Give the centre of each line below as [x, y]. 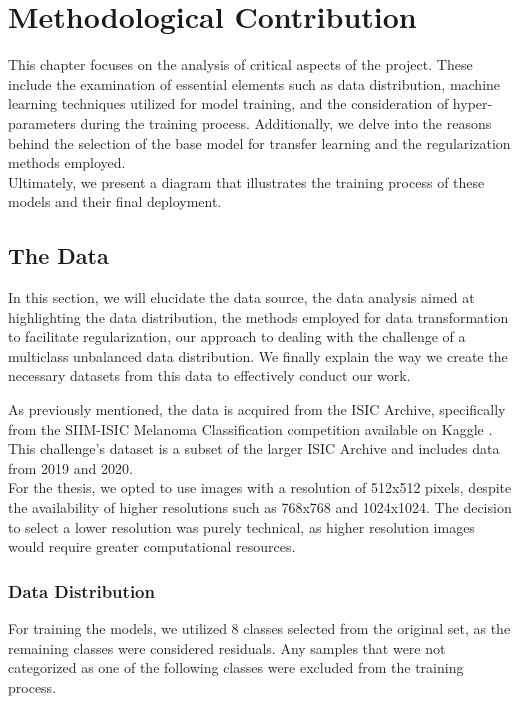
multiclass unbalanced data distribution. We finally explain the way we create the [258, 355]
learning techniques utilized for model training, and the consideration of [228, 103]
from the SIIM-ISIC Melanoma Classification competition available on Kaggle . [250, 428]
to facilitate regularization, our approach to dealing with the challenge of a [237, 336]
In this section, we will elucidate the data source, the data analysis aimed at [241, 297]
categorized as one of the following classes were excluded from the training [236, 667]
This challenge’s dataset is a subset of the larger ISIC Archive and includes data [254, 448]
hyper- [472, 103]
